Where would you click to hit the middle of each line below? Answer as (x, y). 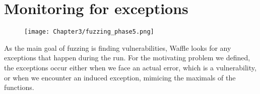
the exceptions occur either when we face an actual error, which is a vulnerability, (130, 67)
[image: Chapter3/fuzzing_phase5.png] (89, 32)
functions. (19, 87)
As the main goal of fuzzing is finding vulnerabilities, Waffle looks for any (118, 48)
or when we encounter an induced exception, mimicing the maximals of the (120, 77)
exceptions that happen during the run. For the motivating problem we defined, (127, 58)
